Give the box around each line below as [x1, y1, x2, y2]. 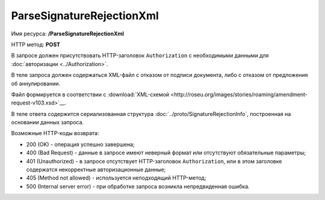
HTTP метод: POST [11, 41, 60, 48]
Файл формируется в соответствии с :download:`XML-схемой [11, 91, 170, 98]
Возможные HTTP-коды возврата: [11, 130, 99, 137]
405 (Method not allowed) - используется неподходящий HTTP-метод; [26, 174, 206, 181]
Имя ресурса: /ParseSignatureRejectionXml [11, 30, 125, 37]
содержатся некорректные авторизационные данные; [26, 166, 166, 174]
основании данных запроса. [11, 119, 84, 126]
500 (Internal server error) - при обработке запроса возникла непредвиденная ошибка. [26, 183, 250, 190]
